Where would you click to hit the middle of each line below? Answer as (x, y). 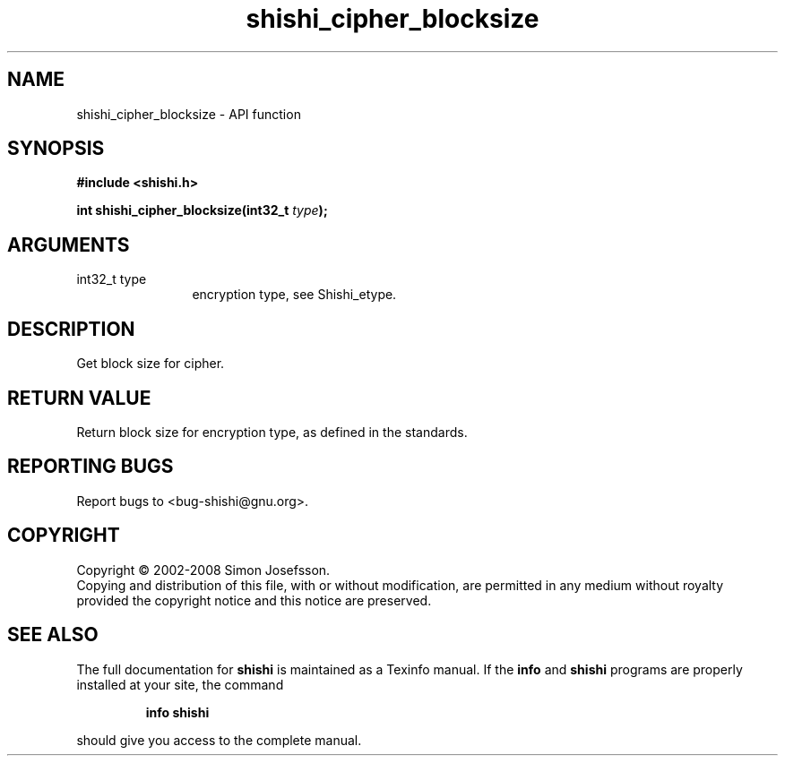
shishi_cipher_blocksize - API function (189, 114)
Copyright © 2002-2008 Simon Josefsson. (203, 570)
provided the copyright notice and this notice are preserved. (254, 600)
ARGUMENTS (69, 244)
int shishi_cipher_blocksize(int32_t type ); (202, 210)
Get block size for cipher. (151, 364)
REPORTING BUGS (91, 467)
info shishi (177, 712)
